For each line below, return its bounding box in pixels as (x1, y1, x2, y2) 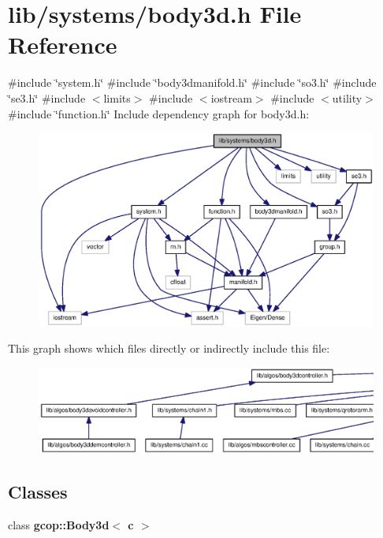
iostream (210, 89, 252, 106)
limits (103, 89, 131, 106)
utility (332, 89, 363, 106)
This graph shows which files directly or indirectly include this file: (8, 340, 330, 357)
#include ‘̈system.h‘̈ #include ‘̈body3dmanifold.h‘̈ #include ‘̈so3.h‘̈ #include (8, 74, 377, 91)
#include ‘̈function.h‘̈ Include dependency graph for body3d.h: (8, 105, 310, 121)
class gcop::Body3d (8, 516, 110, 532)
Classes (8, 479, 68, 503)
